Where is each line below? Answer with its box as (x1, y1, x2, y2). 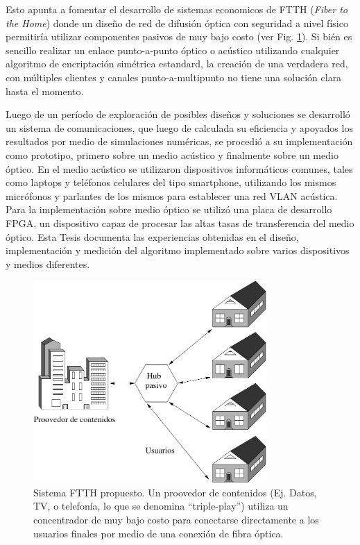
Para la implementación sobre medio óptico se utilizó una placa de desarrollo (6, 202, 332, 217)
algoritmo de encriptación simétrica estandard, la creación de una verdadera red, (6, 56, 348, 71)
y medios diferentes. (6, 256, 90, 271)
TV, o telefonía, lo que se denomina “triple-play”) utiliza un (33, 498, 289, 513)
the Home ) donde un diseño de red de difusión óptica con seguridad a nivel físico (6, 15, 348, 30)
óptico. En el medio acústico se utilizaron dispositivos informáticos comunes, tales (6, 161, 353, 176)
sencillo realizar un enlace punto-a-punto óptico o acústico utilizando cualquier (6, 42, 340, 57)
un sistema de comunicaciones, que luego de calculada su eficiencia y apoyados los (6, 120, 353, 135)
